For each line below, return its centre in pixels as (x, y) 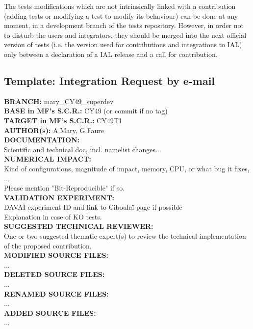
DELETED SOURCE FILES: (54, 274)
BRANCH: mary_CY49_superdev (59, 101)
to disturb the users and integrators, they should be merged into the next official (125, 35)
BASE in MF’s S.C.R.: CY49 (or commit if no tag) (86, 111)
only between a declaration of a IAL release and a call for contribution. (111, 54)
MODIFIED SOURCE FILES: (56, 255)
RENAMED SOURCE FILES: (56, 293)
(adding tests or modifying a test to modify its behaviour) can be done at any (121, 15)
